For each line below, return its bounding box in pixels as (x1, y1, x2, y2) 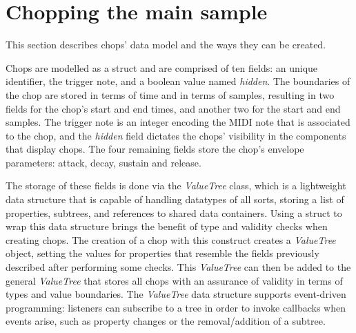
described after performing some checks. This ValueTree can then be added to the (6, 260, 351, 274)
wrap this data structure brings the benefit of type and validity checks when (6, 219, 328, 234)
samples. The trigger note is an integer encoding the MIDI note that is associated (6, 115, 350, 129)
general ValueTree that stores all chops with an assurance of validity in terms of (6, 273, 343, 287)
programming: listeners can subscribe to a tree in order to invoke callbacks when (6, 300, 346, 314)
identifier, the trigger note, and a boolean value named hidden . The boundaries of (6, 74, 350, 88)
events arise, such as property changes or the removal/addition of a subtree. (6, 314, 326, 328)
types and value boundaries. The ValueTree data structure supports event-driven (6, 287, 346, 301)
